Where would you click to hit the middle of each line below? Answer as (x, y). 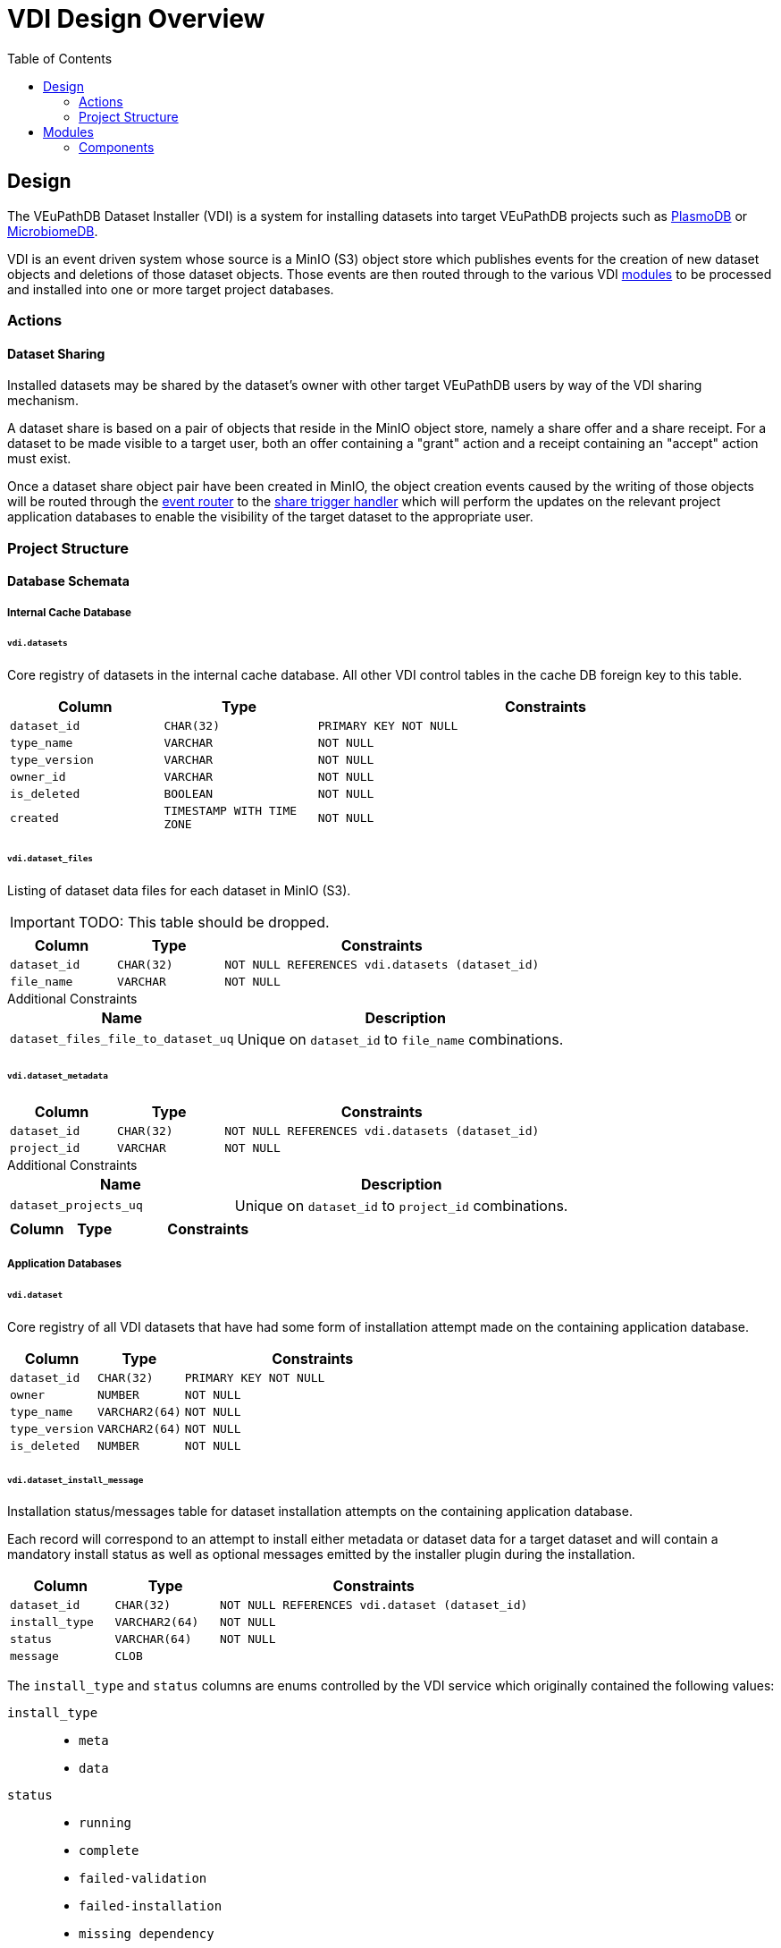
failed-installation (151, 1906)
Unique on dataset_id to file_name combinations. (400, 1039)
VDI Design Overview (136, 19)
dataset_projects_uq (76, 1206)
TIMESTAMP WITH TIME (231, 811)
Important (42, 922)
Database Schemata (68, 581)
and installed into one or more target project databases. (171, 289)
